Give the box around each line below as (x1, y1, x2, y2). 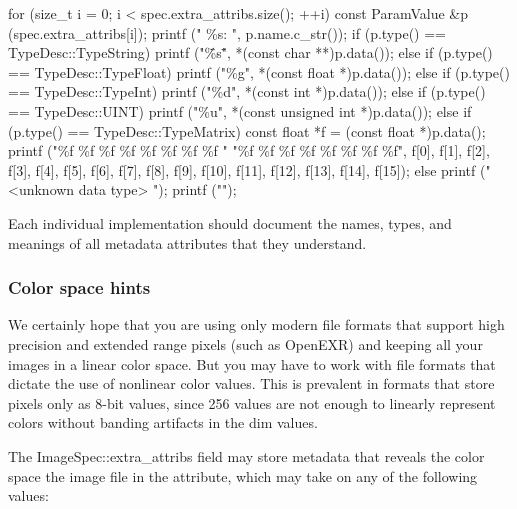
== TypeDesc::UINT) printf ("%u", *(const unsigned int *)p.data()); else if (8, 100, 472, 121)
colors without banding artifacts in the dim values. (8, 412, 318, 433)
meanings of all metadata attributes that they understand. (8, 232, 367, 253)
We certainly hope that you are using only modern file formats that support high (8, 314, 505, 335)
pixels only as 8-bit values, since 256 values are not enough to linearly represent (8, 392, 496, 413)
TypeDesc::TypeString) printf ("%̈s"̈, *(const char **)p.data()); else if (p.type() (8, 42, 493, 63)
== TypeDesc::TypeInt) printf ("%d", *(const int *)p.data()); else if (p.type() (8, 81, 486, 102)
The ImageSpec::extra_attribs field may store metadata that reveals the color (8, 445, 485, 466)
